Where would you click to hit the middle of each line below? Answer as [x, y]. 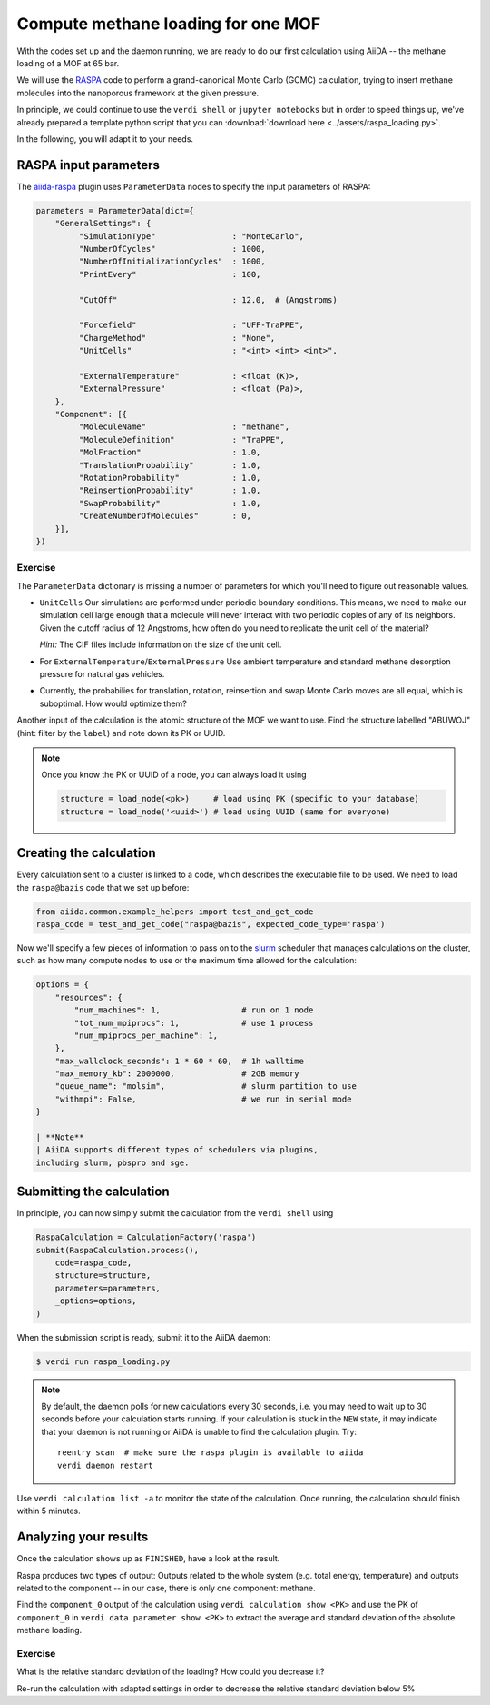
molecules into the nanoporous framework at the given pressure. [138, 93]
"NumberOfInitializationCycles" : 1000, [172, 262]
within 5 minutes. [49, 1511]
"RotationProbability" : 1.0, [170, 478]
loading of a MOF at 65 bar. [68, 63]
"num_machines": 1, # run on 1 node [194, 1010]
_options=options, [96, 1301]
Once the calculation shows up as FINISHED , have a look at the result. [148, 1559]
